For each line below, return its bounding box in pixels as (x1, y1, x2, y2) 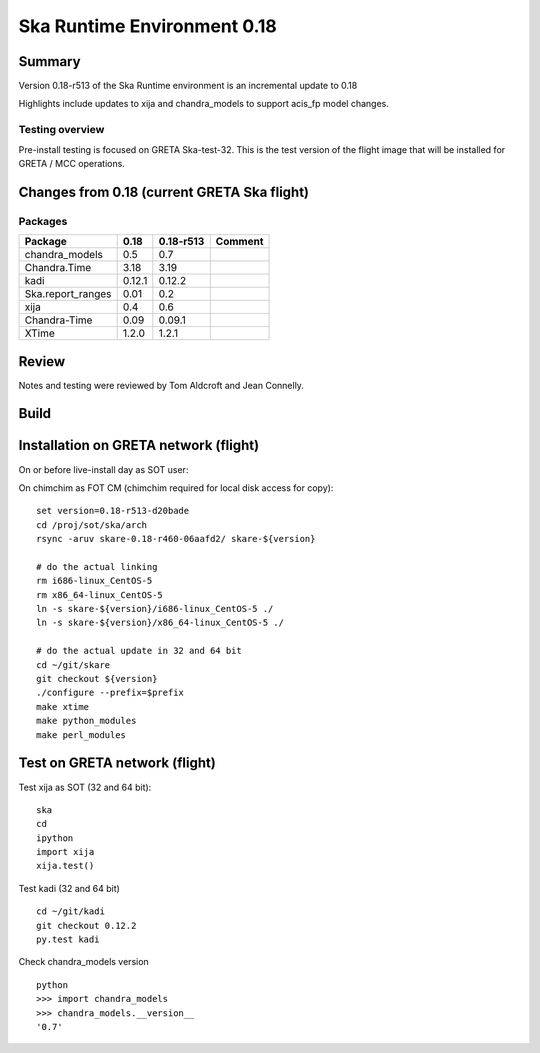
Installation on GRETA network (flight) (18, 437, 260, 454)
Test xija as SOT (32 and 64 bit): (18, 781, 152, 793)
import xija (36, 846, 95, 858)
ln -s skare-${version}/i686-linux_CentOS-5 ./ (36, 603, 274, 615)
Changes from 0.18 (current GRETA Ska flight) (18, 183, 310, 200)
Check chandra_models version (18, 956, 149, 968)
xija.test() (36, 860, 95, 872)
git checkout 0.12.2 (36, 920, 137, 931)
